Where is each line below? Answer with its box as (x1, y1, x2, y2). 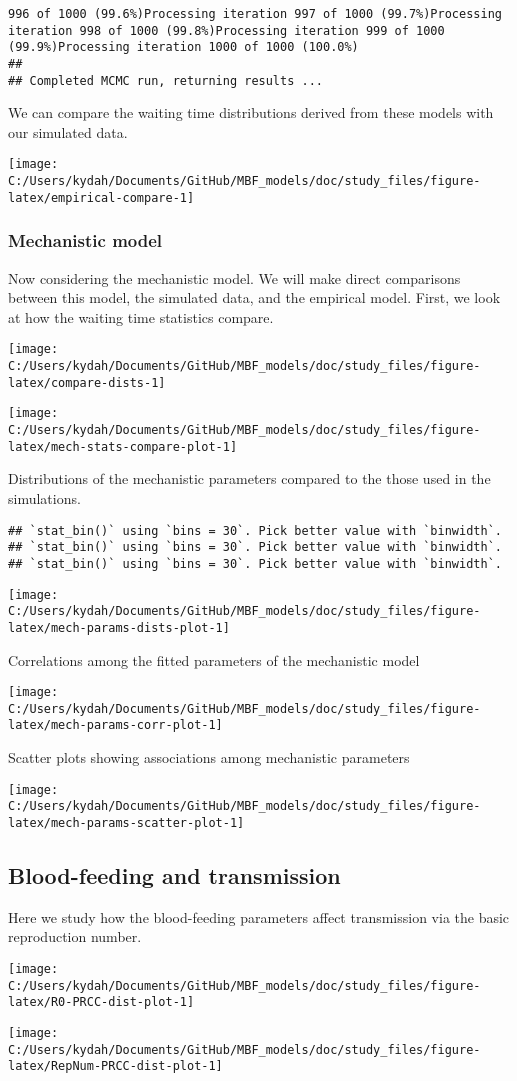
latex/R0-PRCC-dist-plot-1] (8, 995, 195, 1010)
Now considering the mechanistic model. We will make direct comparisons (8, 267, 461, 288)
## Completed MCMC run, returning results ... (8, 73, 323, 88)
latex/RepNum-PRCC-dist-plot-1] (8, 1059, 223, 1074)
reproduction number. (8, 926, 142, 947)
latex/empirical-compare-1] (8, 190, 195, 205)
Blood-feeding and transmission (8, 860, 341, 891)
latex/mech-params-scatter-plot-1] (8, 815, 245, 830)
